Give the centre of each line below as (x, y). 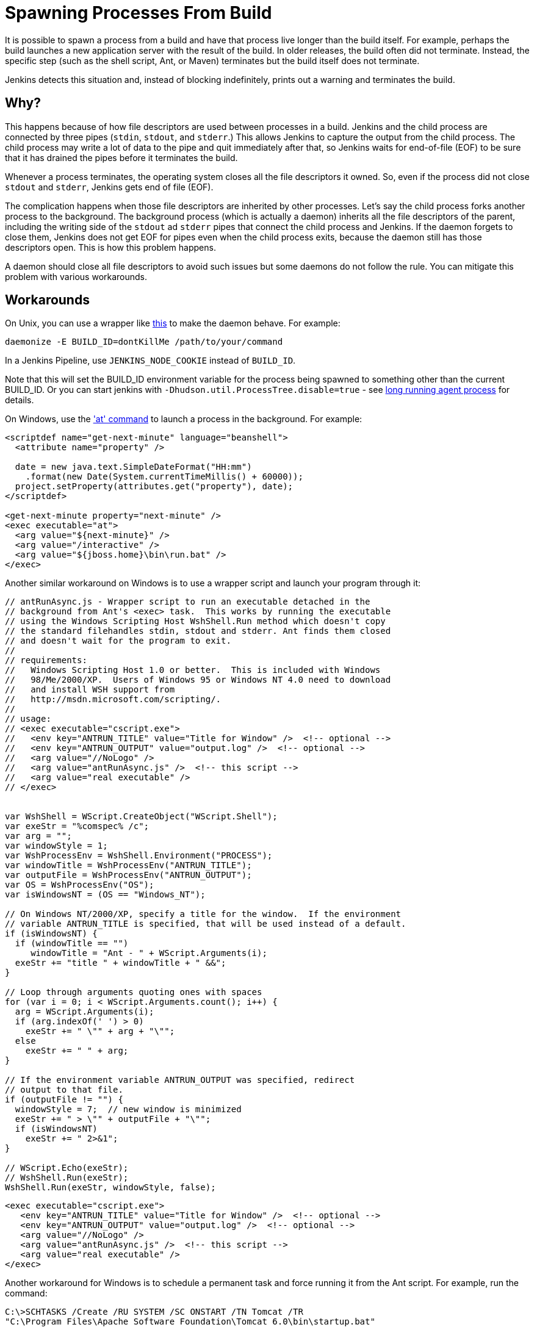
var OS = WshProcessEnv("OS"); (80, 885)
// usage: (28, 719)
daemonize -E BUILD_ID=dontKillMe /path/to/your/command (144, 342)
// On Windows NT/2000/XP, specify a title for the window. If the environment (203, 914)
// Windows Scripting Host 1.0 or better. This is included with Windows (193, 670)
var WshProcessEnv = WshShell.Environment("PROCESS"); (139, 856)
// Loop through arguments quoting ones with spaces (134, 992)
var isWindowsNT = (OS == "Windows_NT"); (105, 895)
